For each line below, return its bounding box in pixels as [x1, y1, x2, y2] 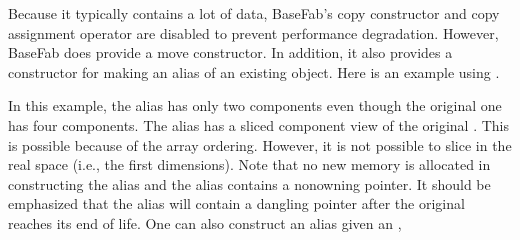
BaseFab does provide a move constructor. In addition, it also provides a [8, 42, 453, 63]
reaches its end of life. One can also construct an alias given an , [8, 212, 402, 233]
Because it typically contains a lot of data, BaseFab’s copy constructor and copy [8, 3, 500, 23]
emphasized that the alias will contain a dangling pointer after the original [8, 193, 465, 214]
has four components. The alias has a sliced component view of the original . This [8, 114, 510, 135]
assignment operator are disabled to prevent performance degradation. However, [8, 22, 499, 43]
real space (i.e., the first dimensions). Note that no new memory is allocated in [8, 154, 491, 175]
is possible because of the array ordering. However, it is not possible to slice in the [8, 134, 512, 155]
